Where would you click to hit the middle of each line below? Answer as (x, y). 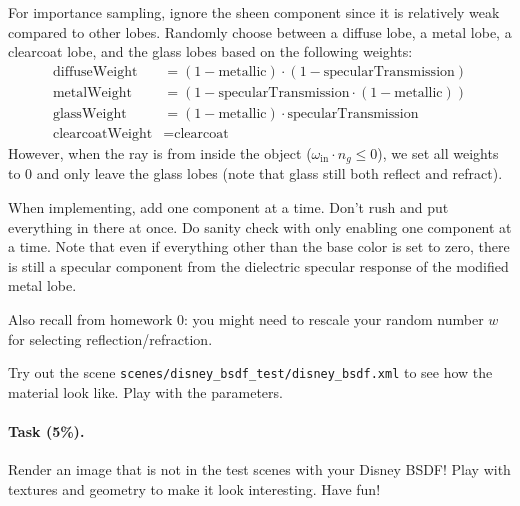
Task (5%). (46, 430)
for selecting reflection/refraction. (110, 338)
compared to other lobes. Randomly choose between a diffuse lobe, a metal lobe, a (260, 31)
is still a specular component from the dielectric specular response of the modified (258, 265)
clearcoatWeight (102, 133)
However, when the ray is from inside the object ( (160, 152)
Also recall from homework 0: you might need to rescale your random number (246, 318)
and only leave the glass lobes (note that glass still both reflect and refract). (269, 173)
